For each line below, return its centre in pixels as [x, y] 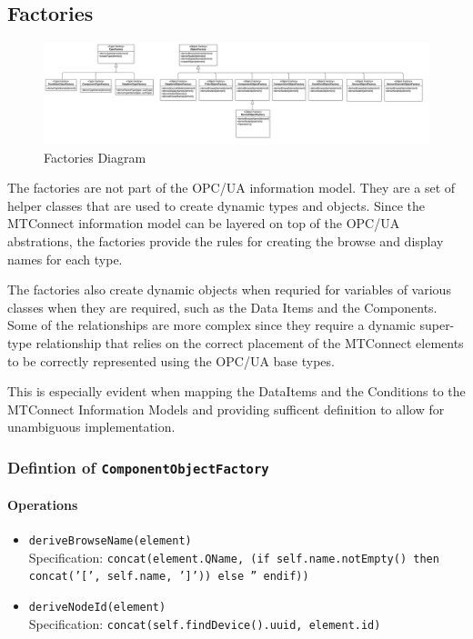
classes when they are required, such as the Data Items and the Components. [222, 307]
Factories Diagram [95, 157]
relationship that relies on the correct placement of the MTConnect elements [250, 342]
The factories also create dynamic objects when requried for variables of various [229, 290]
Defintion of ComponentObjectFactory [138, 467]
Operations [43, 504]
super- [437, 325]
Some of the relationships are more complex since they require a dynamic [211, 325]
